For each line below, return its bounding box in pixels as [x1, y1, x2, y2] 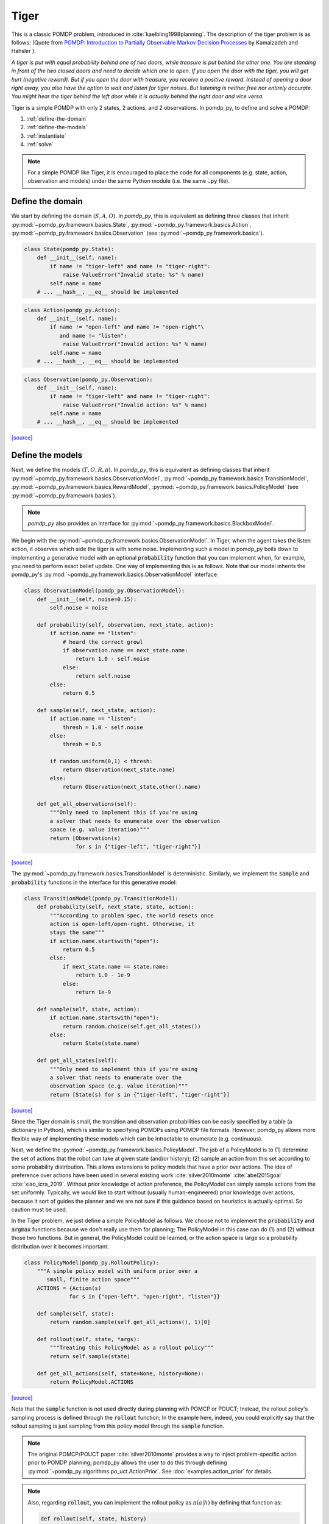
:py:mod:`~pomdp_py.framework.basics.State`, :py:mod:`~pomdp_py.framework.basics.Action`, [11, 221, 252, 228]
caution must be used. [11, 1206, 68, 1213]
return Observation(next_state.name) [62, 766, 175, 774]
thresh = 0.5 [62, 741, 102, 748]
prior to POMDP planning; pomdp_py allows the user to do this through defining [27, 1459, 228, 1466]
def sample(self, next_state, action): [37, 707, 157, 713]
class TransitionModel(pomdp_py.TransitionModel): [24, 895, 179, 902]
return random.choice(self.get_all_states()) [62, 1023, 201, 1030]
